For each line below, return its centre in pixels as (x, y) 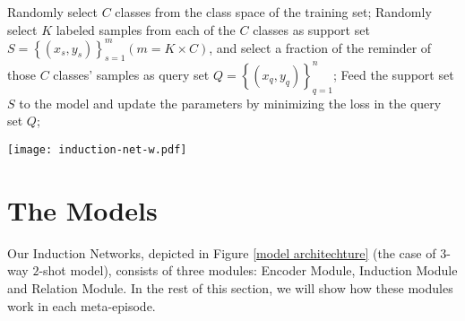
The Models (82, 209)
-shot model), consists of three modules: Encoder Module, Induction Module (248, 270)
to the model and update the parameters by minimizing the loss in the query (230, 103)
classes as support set (311, 29)
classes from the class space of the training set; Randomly (273, 12)
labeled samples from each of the (146, 29)
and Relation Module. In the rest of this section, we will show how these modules (230, 287)
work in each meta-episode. (82, 305)
